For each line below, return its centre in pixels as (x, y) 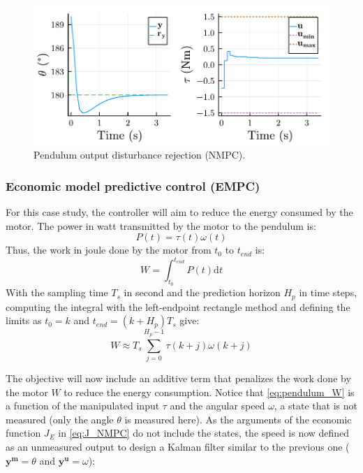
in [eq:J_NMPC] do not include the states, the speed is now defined (204, 433)
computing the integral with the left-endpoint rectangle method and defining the (178, 306)
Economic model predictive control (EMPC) (133, 185)
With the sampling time (57, 292)
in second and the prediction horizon (202, 292)
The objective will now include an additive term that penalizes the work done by (178, 378)
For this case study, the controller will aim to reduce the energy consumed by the (179, 211)
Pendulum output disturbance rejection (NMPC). (140, 155)
